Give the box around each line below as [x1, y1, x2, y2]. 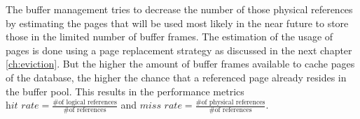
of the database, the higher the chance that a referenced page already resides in [6, 70, 347, 84]
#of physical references [195, 98, 265, 106]
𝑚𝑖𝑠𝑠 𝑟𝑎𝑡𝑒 [139, 101, 182, 111]
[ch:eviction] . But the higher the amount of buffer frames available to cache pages [6, 56, 355, 71]
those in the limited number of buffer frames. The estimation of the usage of [6, 29, 333, 44]
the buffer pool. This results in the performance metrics [6, 84, 244, 98]
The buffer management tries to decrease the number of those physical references [6, 2, 353, 16]
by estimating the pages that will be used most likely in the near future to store [6, 15, 349, 30]
